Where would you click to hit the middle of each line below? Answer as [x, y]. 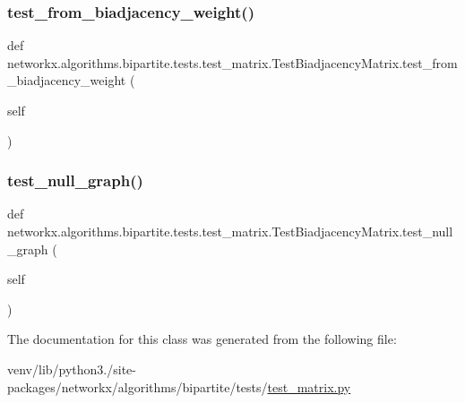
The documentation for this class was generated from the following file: [202, 339]
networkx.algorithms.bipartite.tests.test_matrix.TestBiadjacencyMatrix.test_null [230, 231]
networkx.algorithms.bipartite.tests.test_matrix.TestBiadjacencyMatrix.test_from [232, 62]
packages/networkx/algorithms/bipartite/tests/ [138, 386]
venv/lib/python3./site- [72, 369]
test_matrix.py [309, 386]
